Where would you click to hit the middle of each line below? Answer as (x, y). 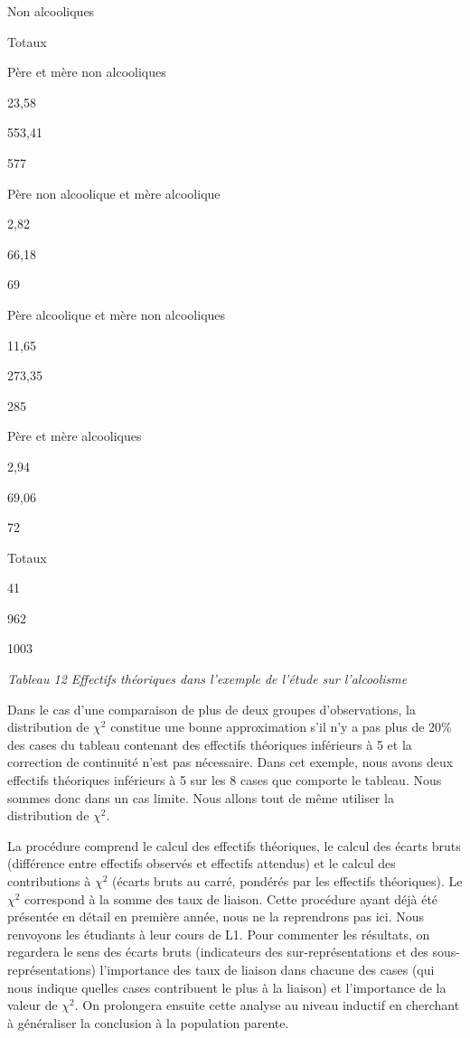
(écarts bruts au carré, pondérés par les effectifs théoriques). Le (287, 881)
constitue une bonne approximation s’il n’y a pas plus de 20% (281, 727)
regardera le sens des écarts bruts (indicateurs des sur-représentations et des (218, 952)
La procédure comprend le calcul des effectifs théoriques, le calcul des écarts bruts (234, 845)
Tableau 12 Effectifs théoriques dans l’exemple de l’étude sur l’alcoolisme (207, 679)
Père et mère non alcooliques (87, 72)
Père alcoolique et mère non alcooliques (117, 314)
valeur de (33, 1005)
